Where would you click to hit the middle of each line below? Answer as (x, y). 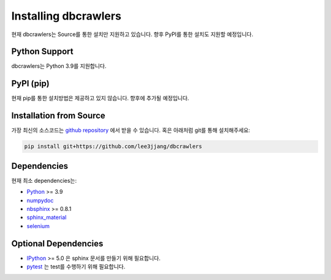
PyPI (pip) (30, 83)
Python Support (42, 52)
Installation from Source (58, 116)
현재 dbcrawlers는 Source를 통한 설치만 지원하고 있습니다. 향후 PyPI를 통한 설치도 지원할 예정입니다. (132, 34)
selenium (38, 226)
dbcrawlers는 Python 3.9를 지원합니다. (59, 66)
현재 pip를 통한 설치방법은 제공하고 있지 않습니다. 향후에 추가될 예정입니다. (100, 98)
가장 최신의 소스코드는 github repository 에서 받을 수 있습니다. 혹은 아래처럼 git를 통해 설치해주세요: (131, 130)
